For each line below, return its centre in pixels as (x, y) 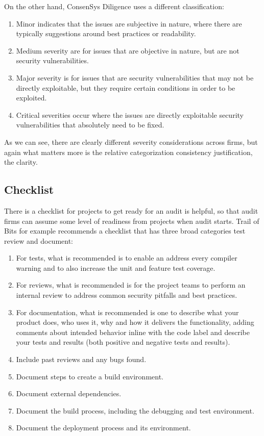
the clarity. (21, 162)
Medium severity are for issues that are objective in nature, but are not (128, 50)
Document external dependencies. (69, 393)
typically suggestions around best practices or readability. (106, 33)
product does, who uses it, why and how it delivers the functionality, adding (135, 322)
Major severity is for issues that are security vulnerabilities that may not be (135, 77)
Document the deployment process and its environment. (103, 428)
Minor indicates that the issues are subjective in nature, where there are (129, 23)
